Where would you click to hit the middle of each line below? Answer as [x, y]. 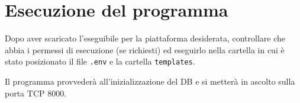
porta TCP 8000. [36, 93]
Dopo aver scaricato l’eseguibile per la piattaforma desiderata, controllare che [145, 38]
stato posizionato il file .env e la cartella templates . [100, 61]
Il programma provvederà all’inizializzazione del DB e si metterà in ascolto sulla [150, 81]
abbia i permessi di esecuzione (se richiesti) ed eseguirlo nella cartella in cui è [145, 49]
